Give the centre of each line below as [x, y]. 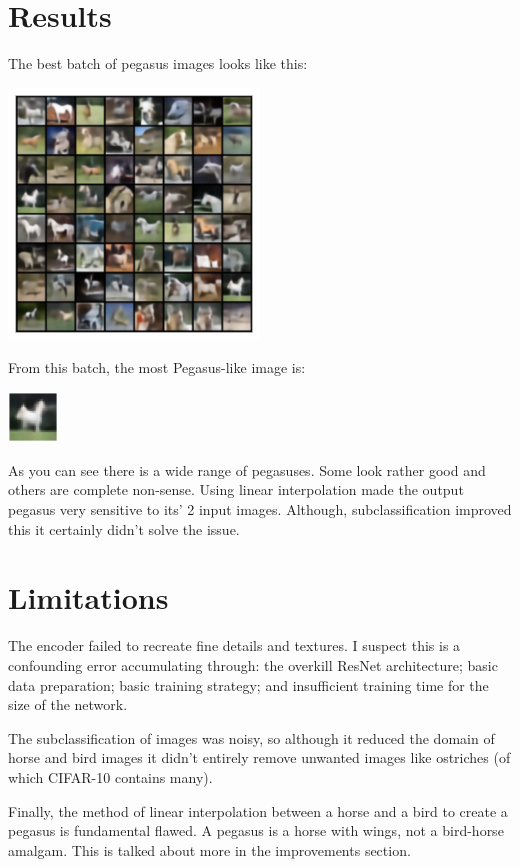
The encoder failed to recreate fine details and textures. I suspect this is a [234, 645]
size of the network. [68, 704]
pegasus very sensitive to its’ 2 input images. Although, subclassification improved [260, 509]
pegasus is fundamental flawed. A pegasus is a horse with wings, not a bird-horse [256, 830]
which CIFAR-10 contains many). [110, 776]
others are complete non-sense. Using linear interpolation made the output [236, 489]
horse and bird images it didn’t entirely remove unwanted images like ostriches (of [259, 757]
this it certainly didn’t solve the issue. [124, 528]
